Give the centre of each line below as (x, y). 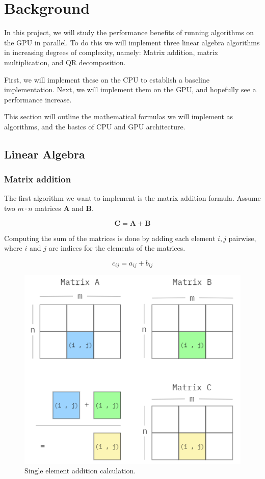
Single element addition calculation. (80, 471)
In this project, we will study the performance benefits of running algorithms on (129, 32)
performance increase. (38, 99)
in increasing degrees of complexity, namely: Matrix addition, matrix (111, 52)
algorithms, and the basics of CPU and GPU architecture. (95, 126)
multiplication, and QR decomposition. (65, 62)
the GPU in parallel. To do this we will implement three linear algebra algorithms (132, 42)
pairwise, (242, 238)
